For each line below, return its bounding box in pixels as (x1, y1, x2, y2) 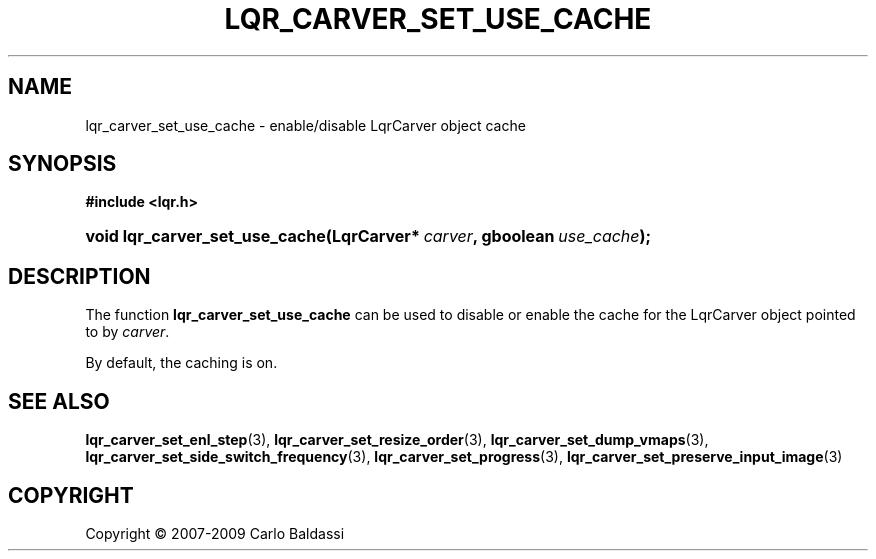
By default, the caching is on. (85, 354, 278, 372)
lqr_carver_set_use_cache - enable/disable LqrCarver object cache (85, 116, 526, 134)
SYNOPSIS (8, 151, 117, 177)
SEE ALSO (8, 388, 110, 414)
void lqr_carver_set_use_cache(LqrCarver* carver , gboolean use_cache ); (85, 226, 652, 247)
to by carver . (85, 323, 170, 341)
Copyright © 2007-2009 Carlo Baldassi (85, 524, 345, 542)
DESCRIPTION (8, 263, 151, 289)
